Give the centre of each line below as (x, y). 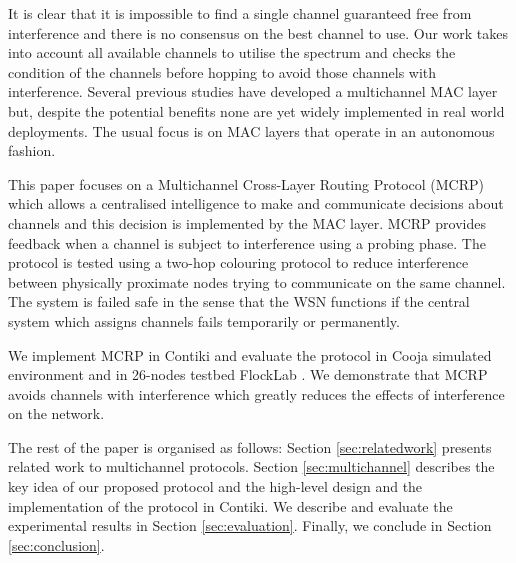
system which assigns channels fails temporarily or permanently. (204, 320)
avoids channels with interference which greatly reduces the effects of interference (256, 393)
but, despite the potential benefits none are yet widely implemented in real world (256, 110)
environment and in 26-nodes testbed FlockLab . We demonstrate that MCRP (248, 374)
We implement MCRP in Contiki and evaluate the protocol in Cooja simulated (250, 354)
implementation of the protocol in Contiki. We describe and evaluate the (230, 505)
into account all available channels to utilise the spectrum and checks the (232, 52)
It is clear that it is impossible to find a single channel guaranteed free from (240, 13)
